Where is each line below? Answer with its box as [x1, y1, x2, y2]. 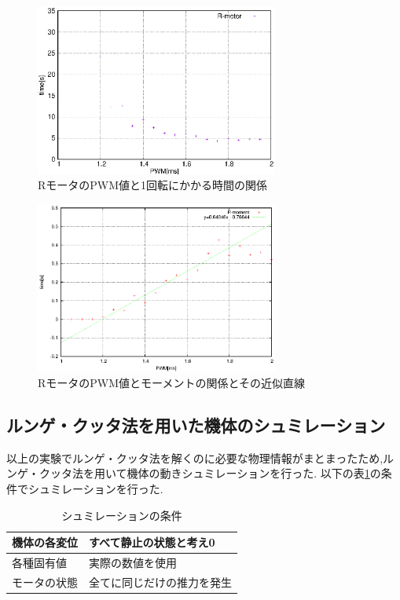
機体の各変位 [12, 534, 78, 551]
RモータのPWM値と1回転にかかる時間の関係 [38, 177, 268, 193]
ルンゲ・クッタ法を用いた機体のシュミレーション [6, 413, 386, 437]
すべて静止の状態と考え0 [89, 534, 215, 551]
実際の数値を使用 [89, 554, 177, 571]
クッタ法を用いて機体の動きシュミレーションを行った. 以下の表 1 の [39, 465, 381, 481]
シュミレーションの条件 [61, 507, 182, 523]
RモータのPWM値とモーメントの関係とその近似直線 [38, 375, 306, 391]
